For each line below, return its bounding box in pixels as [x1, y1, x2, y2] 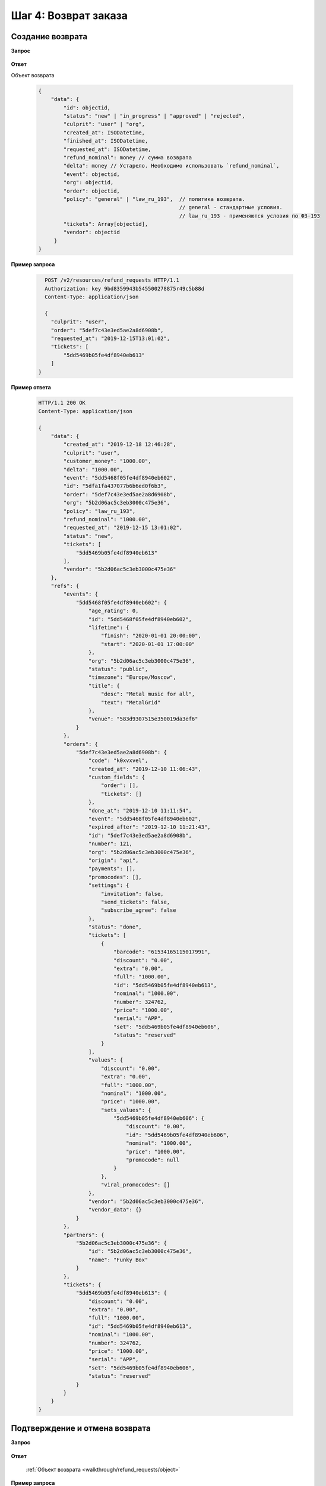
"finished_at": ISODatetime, [63, 137, 148, 144]
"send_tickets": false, [101, 898, 170, 905]
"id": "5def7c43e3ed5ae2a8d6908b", [88, 832, 192, 839]
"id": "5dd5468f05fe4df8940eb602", [88, 616, 192, 622]
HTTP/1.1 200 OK [38, 399, 86, 407]
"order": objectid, [63, 187, 120, 194]
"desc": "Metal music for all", [101, 691, 195, 698]
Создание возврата [11, 32, 88, 42]
